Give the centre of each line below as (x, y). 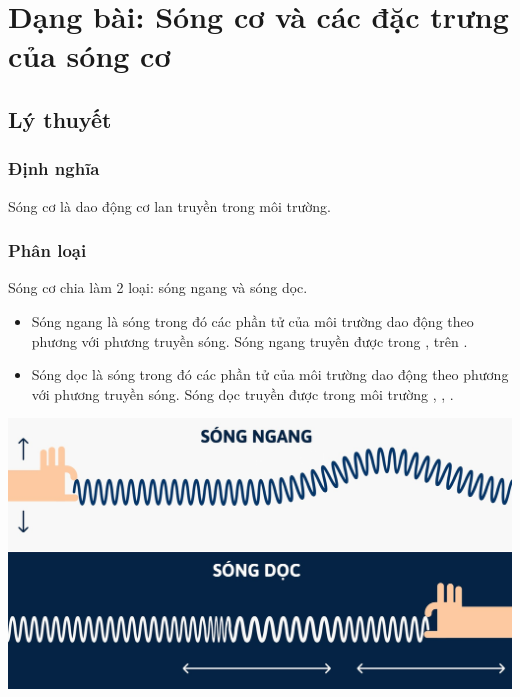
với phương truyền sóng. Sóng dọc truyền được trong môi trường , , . (242, 393)
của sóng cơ (89, 55)
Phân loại (47, 250)
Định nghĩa (54, 168)
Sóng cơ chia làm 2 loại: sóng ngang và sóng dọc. (158, 287)
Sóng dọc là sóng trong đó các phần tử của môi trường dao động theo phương (270, 374)
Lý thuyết (60, 118)
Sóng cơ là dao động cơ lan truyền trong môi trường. (169, 205)
